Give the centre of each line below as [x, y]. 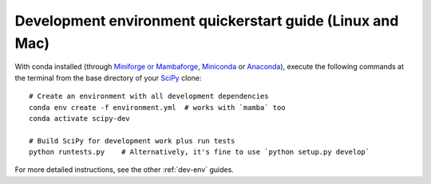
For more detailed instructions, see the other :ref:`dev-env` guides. [125, 170]
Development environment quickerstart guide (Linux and [207, 21]
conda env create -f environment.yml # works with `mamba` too [158, 107]
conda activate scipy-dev [80, 118]
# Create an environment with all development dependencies [149, 96]
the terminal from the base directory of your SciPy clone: [108, 78]
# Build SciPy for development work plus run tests [132, 141]
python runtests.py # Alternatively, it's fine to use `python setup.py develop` [200, 152]
